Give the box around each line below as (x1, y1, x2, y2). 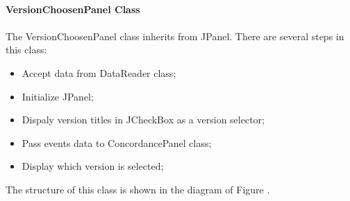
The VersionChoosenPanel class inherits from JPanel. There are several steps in (6, 28, 344, 43)
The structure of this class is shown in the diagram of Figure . (6, 182, 270, 196)
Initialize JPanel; (22, 89, 94, 103)
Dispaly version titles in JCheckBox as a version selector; (22, 112, 265, 127)
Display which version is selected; (22, 159, 164, 173)
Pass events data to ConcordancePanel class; (22, 135, 212, 150)
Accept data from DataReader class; (22, 65, 176, 80)
